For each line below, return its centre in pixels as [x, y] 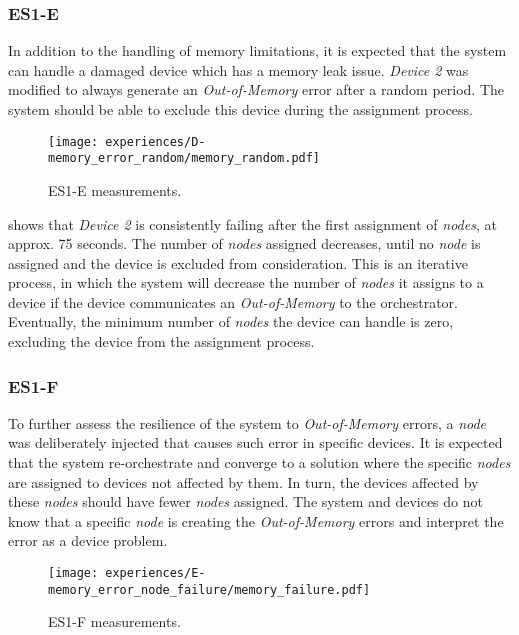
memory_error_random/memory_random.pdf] [184, 158]
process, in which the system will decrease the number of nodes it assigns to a [246, 282]
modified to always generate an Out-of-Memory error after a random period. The [256, 89]
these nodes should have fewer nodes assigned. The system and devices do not [245, 501]
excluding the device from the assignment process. [161, 341]
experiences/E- [155, 573]
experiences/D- [155, 141]
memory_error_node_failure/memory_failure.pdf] [209, 589]
